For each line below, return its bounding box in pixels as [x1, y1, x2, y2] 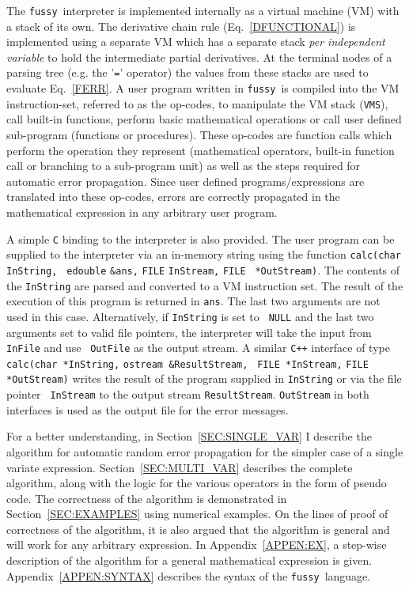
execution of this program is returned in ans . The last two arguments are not [6, 293, 381, 309]
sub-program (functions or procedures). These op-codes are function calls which [6, 127, 392, 142]
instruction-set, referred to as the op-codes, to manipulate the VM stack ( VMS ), [6, 95, 388, 112]
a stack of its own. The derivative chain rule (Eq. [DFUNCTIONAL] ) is [6, 17, 356, 34]
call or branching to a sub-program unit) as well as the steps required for [6, 157, 361, 174]
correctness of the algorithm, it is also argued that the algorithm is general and [6, 520, 390, 537]
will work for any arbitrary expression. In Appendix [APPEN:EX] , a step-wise [6, 536, 387, 553]
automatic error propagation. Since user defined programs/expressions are [6, 172, 365, 189]
